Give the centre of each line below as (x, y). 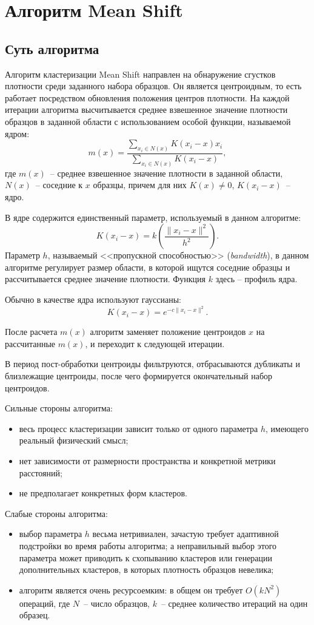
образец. (35, 615)
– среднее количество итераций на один (234, 603)
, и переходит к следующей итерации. (155, 343)
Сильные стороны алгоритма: (59, 408)
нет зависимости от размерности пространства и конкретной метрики (147, 461)
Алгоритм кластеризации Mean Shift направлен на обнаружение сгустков (140, 74)
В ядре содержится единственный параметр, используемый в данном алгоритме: (153, 217)
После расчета (31, 332)
